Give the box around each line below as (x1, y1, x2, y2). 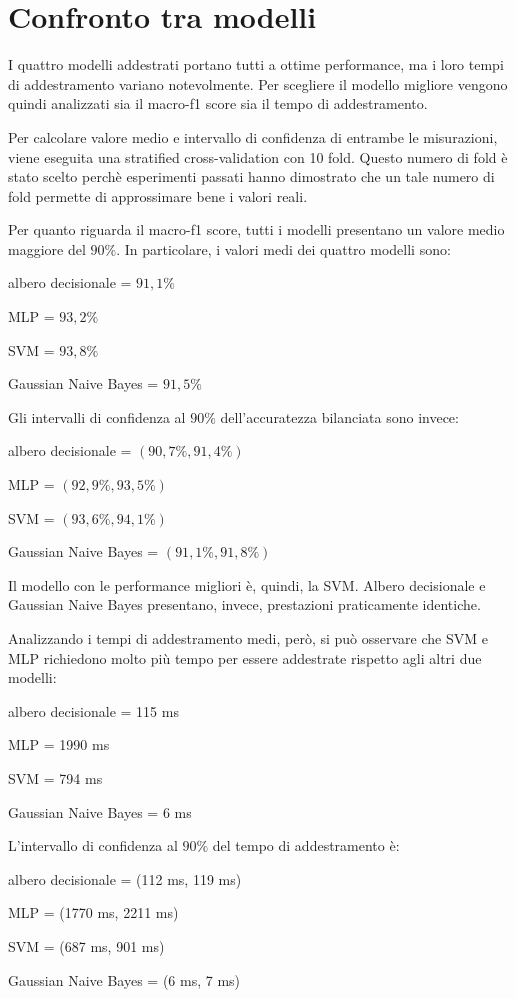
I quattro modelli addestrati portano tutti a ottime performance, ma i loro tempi (8, 54, 504, 75)
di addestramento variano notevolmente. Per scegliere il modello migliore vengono (8, 73, 508, 94)
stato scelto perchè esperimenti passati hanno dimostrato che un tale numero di (8, 166, 495, 187)
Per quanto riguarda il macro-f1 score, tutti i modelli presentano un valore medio (8, 219, 505, 240)
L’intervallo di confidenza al (8, 835, 178, 856)
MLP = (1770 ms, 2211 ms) (8, 902, 179, 923)
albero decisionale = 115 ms (8, 700, 179, 721)
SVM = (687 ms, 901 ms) (8, 935, 165, 956)
